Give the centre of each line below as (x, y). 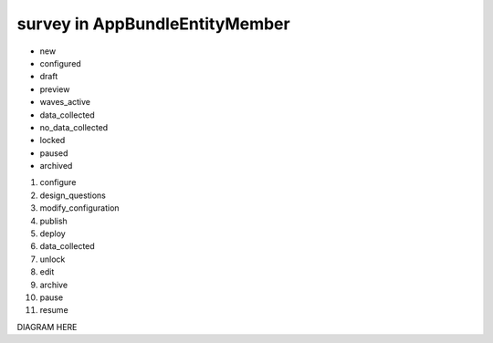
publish (53, 221)
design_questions (73, 195)
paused (54, 153)
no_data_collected (74, 127)
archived (56, 166)
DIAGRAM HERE (47, 327)
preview (55, 89)
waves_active (65, 102)
